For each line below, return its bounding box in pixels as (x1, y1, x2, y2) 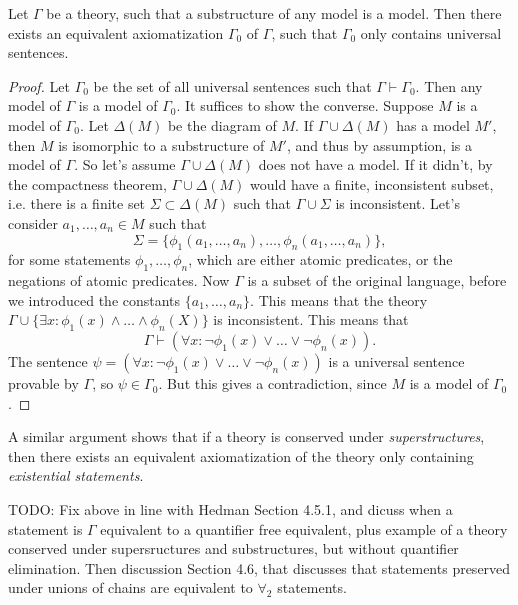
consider (8, 212, 58, 233)
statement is (8, 518, 83, 539)
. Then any (415, 75, 483, 96)
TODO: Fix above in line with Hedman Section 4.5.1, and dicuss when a (8, 499, 453, 520)
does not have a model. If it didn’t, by (258, 154, 493, 175)
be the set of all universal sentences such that (93, 75, 372, 96)
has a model (396, 114, 470, 135)
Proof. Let (8, 75, 70, 96)
